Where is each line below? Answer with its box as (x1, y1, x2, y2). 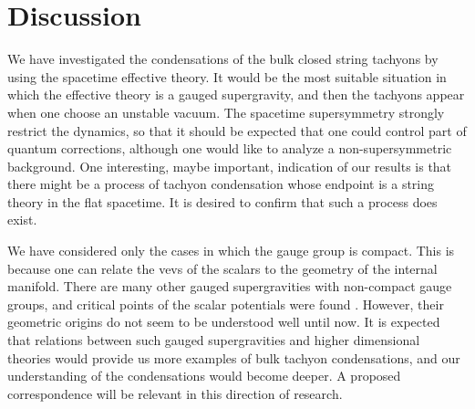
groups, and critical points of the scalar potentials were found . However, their (7, 294, 444, 313)
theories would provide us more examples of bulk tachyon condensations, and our (7, 348, 460, 367)
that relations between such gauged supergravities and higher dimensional (7, 330, 420, 350)
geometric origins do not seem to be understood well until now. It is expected (7, 312, 440, 331)
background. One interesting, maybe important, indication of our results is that (7, 156, 452, 175)
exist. (7, 210, 37, 229)
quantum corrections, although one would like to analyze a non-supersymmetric (7, 139, 452, 158)
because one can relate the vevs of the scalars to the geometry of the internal (7, 258, 438, 278)
